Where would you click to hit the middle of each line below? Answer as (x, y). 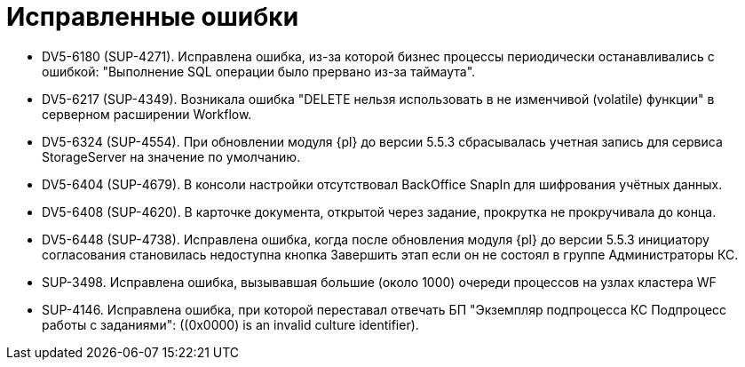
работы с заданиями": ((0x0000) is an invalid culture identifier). (230, 324)
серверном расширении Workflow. (147, 114)
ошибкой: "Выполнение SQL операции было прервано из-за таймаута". (259, 71)
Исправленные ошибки (153, 17)
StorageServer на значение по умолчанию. (171, 156)
